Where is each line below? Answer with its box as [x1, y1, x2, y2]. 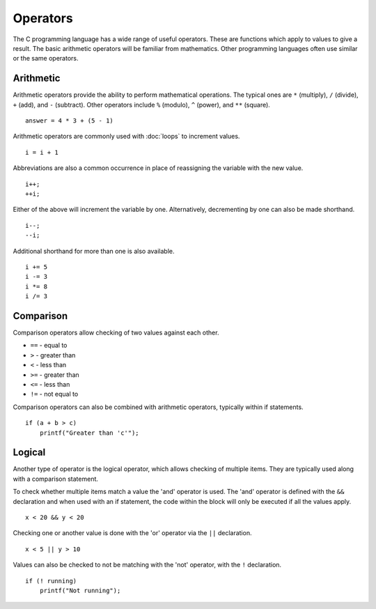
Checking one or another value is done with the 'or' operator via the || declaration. [13, 529, 252, 537]
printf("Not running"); [39, 586, 121, 594]
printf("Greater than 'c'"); [39, 429, 139, 437]
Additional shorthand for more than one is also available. [13, 247, 175, 255]
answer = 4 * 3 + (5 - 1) [25, 117, 114, 125]
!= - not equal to [30, 390, 79, 399]
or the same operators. [13, 54, 79, 63]
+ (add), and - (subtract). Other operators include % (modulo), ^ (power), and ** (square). [13, 100, 271, 109]
